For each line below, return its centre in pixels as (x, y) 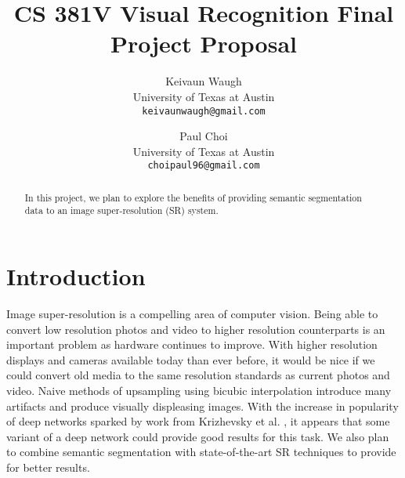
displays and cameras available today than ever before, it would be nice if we (191, 359)
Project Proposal (204, 43)
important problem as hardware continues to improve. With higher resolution (192, 344)
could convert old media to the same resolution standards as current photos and (198, 375)
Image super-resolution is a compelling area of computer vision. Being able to (192, 314)
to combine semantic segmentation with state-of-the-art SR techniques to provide (201, 452)
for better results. (48, 467)
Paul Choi (204, 136)
